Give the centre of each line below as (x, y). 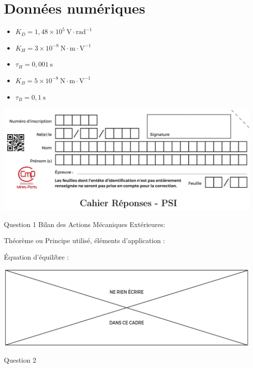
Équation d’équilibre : (36, 257)
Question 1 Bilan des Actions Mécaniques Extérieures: (85, 224)
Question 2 (20, 360)
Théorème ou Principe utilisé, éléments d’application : (84, 240)
